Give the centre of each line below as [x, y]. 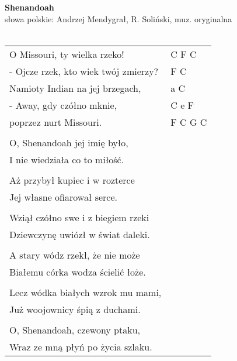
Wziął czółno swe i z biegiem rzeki [79, 217]
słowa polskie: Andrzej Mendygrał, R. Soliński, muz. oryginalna [118, 18]
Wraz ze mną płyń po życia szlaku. [81, 346]
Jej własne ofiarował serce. [63, 197]
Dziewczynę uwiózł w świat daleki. [80, 234]
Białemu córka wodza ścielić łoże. [78, 271]
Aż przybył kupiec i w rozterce [72, 180]
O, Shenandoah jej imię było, [69, 142]
